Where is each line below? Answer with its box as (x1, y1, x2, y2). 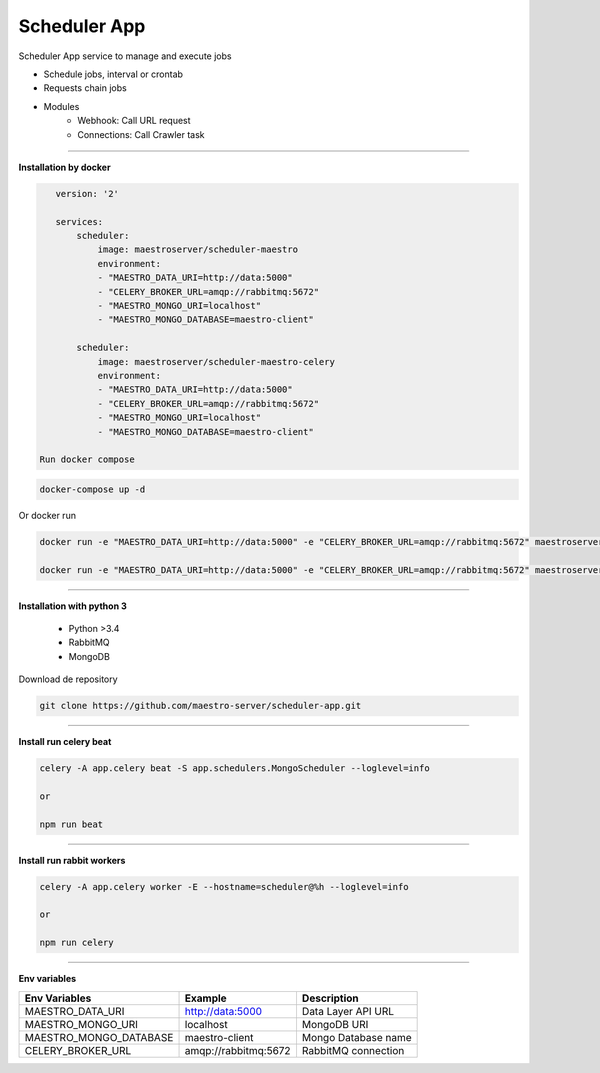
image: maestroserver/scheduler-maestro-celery (97, 356, 335, 367)
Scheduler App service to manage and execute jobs (18, 50, 232, 62)
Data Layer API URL (301, 1004, 395, 1018)
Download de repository (18, 673, 119, 685)
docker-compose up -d (39, 483, 146, 495)
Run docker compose (39, 454, 135, 465)
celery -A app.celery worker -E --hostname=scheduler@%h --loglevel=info (39, 881, 409, 892)
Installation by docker (18, 161, 111, 173)
